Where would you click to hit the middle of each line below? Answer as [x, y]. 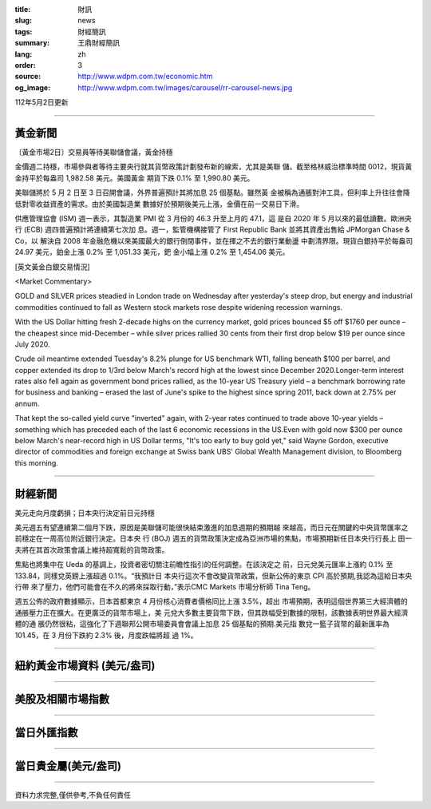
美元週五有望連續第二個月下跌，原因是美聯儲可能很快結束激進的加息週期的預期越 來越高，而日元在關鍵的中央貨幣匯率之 [212, 528]
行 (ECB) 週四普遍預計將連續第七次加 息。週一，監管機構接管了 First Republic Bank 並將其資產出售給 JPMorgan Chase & [212, 230]
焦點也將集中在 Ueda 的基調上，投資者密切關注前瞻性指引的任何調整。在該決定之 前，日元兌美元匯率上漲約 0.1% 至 [204, 565]
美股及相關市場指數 [62, 699]
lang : [24, 54]
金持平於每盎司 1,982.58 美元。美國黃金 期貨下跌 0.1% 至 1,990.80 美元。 [134, 178]
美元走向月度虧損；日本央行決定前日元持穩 [85, 513]
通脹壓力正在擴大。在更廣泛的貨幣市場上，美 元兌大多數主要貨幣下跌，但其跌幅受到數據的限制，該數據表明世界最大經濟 [212, 613]
